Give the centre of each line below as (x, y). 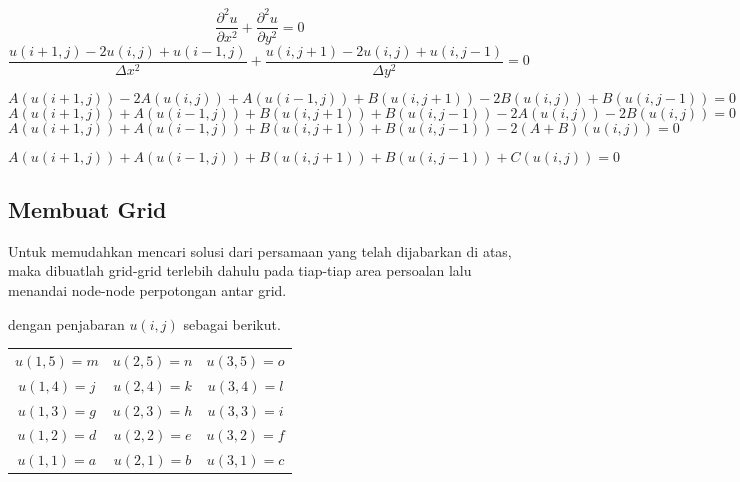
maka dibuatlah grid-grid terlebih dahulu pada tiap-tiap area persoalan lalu (240, 270)
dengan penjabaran (66, 323)
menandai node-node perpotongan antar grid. (147, 290)
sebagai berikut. (232, 323)
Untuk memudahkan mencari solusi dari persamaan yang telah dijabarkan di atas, (260, 250)
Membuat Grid (87, 209)
